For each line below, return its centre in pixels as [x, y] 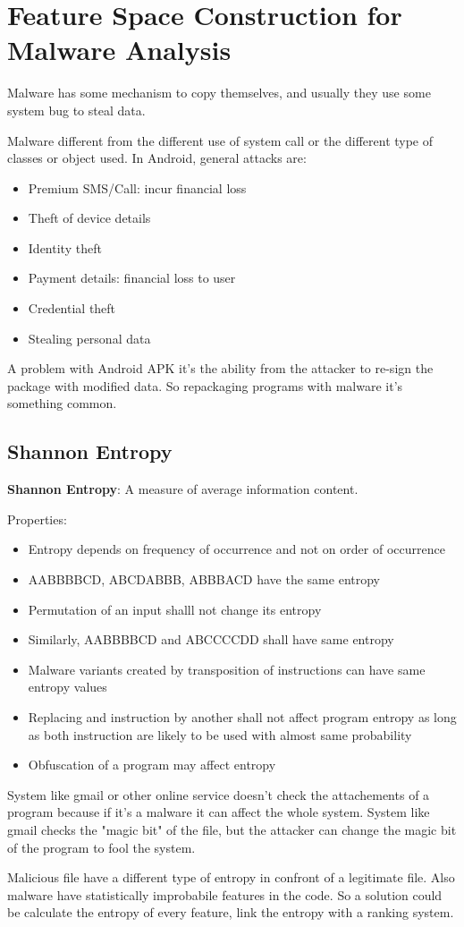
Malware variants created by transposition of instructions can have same [227, 669]
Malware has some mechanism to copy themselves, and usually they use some [219, 93]
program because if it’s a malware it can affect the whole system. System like [219, 812]
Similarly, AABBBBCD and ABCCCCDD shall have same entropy [211, 639]
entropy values [67, 687]
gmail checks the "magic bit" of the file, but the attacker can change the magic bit [232, 829]
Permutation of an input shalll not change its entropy [175, 609]
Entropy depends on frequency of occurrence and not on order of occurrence [236, 549]
